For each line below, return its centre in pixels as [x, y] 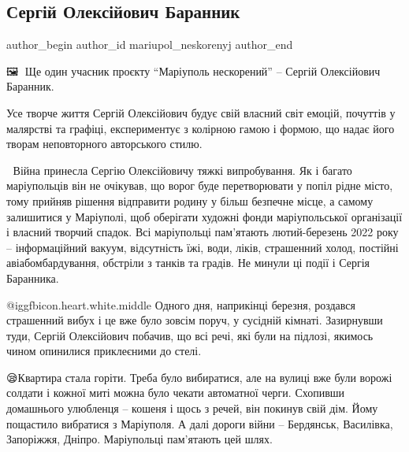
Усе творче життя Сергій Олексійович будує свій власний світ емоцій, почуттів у [201, 112]
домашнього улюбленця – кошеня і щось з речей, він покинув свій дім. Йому [192, 408]
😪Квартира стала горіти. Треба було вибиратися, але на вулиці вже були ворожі [199, 377]
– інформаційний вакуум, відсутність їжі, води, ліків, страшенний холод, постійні [203, 247]
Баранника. [33, 278]
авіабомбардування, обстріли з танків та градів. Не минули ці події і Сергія [188, 263]
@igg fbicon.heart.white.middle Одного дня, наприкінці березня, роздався [181, 304]
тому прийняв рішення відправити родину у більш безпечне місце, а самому [190, 200]
